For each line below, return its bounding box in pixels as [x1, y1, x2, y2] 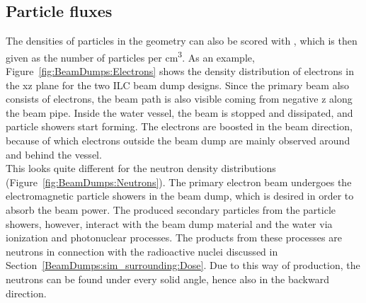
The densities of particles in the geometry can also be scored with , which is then [6, 33, 358, 48]
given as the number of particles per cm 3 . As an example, [6, 47, 255, 64]
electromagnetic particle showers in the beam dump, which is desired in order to [6, 188, 354, 203]
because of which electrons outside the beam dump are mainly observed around [6, 133, 350, 148]
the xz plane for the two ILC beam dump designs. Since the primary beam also [6, 77, 350, 92]
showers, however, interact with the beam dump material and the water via [6, 216, 333, 231]
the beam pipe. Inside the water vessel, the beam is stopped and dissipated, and [6, 105, 353, 120]
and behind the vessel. [6, 147, 102, 161]
